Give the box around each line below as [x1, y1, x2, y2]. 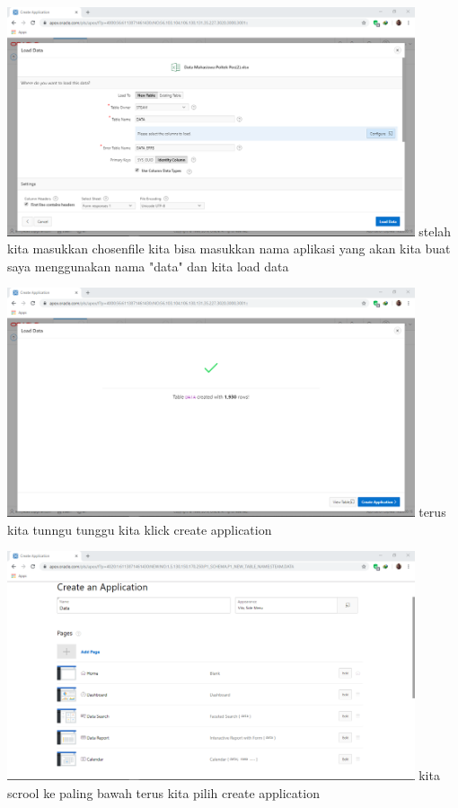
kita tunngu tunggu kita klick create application [7, 519, 272, 538]
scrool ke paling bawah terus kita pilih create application [7, 783, 320, 802]
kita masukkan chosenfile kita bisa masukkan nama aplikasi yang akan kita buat [7, 239, 451, 258]
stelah [418, 221, 452, 240]
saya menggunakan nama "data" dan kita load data [7, 256, 289, 275]
